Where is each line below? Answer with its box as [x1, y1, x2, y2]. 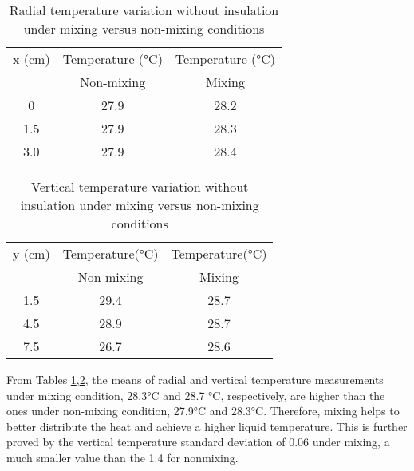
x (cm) [13, 49, 50, 68]
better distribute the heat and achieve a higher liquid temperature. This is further [6, 418, 408, 434]
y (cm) [13, 244, 50, 263]
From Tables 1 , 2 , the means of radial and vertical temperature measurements [6, 371, 384, 387]
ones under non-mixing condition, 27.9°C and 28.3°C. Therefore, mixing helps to [6, 402, 400, 419]
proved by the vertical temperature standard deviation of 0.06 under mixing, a [6, 433, 390, 450]
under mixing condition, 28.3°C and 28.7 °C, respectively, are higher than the [6, 386, 385, 403]
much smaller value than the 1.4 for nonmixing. [6, 449, 239, 465]
